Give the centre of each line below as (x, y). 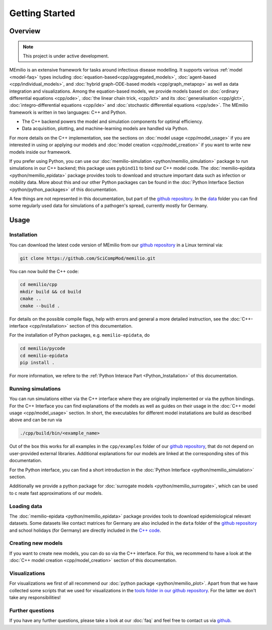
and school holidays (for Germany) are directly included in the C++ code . (85, 530)
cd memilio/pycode (43, 349)
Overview (25, 31)
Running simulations (35, 389)
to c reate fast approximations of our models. (56, 493)
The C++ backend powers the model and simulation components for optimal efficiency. (113, 121)
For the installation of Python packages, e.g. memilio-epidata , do (80, 335)
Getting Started (42, 13)
